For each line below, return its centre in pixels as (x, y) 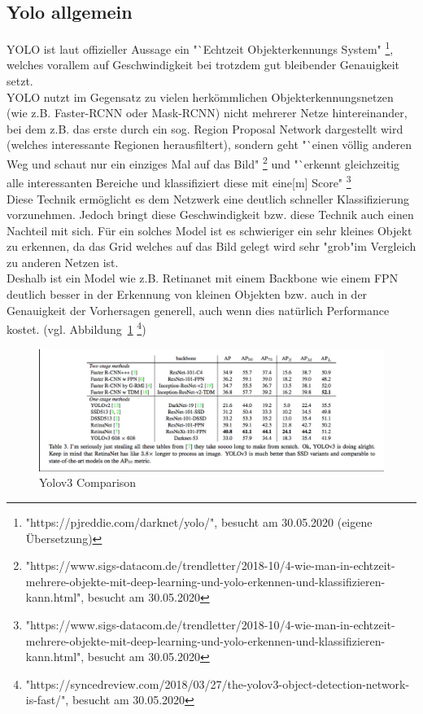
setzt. (20, 81)
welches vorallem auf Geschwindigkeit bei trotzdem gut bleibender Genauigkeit (203, 65)
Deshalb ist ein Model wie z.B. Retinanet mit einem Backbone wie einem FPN (203, 278)
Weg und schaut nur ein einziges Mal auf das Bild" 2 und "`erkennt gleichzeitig (203, 162)
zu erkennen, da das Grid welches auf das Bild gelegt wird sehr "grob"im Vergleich (211, 246)
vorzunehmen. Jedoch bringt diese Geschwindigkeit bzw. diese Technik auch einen (210, 215)
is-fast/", (47, 700)
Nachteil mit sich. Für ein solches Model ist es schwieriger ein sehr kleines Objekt (209, 230)
